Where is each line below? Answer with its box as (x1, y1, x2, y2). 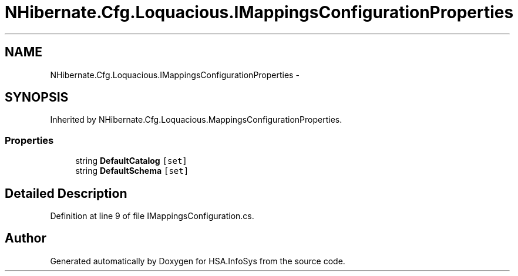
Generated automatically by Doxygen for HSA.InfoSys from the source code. (50, 255, 345, 266)
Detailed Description (5, 186, 127, 201)
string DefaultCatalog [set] (75, 156, 187, 166)
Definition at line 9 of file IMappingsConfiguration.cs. (50, 211, 254, 221)
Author (5, 231, 46, 246)
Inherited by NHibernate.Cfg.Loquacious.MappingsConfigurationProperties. (50, 115, 342, 125)
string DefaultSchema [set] (75, 166, 189, 176)
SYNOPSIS (5, 90, 69, 105)
